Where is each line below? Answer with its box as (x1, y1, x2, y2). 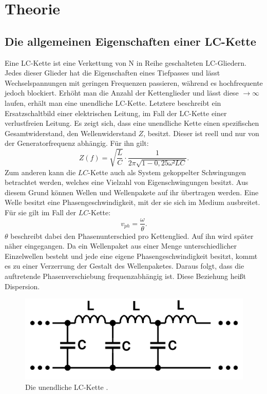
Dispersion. (5, 280, 40, 291)
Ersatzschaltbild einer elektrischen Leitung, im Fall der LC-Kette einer (5, 107, 227, 118)
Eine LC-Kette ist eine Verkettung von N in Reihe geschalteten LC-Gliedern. (5, 57, 246, 68)
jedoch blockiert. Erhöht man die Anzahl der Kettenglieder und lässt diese (5, 87, 239, 98)
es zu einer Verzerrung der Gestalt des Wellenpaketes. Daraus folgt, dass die (5, 260, 244, 271)
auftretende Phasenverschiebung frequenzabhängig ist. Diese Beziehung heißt (5, 270, 246, 281)
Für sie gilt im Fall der (5, 207, 77, 217)
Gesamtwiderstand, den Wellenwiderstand (5, 127, 136, 138)
